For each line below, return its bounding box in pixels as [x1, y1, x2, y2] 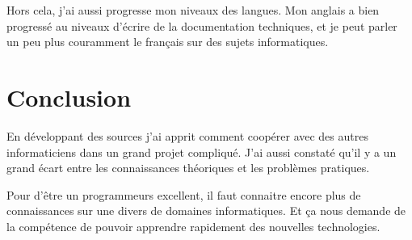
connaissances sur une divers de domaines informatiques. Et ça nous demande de [6, 202, 406, 219]
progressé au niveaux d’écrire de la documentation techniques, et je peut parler [6, 17, 397, 34]
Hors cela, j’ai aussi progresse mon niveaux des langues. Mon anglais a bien [6, 2, 380, 18]
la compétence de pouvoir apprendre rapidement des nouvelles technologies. [6, 217, 380, 234]
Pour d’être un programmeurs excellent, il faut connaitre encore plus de [6, 186, 361, 203]
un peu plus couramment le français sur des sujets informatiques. [6, 33, 329, 50]
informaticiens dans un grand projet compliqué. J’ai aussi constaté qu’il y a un [6, 143, 397, 160]
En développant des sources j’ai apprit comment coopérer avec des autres [6, 127, 368, 144]
